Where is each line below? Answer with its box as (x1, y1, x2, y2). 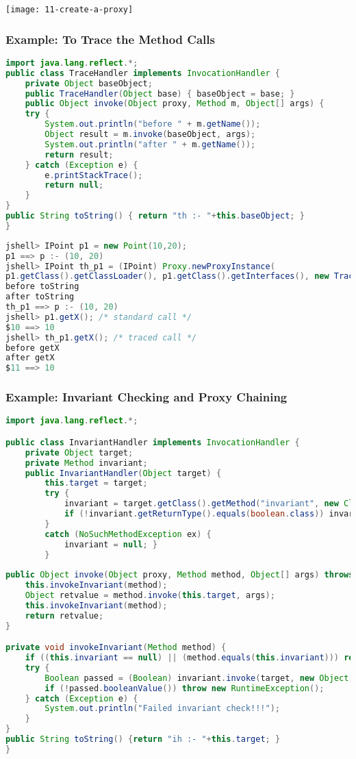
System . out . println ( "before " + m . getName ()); (44, 119, 261, 129)
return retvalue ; (25, 610, 104, 621)
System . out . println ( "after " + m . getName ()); (44, 139, 256, 149)
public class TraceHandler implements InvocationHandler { (5, 68, 280, 78)
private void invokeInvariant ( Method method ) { (5, 643, 227, 653)
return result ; (44, 149, 114, 160)
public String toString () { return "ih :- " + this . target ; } (5, 734, 281, 745)
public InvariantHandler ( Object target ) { (25, 468, 222, 478)
